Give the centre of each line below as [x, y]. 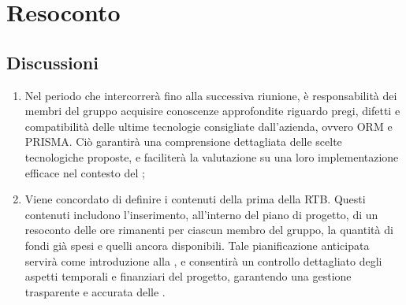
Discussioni [52, 62]
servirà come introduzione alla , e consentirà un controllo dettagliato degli [203, 260]
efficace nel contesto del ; [85, 172]
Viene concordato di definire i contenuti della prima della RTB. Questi [195, 199]
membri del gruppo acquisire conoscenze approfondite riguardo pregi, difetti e [212, 111]
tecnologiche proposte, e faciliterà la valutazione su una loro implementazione [212, 156]
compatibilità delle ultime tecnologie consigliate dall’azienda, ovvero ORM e [209, 126]
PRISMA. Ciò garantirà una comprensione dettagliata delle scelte [183, 141]
